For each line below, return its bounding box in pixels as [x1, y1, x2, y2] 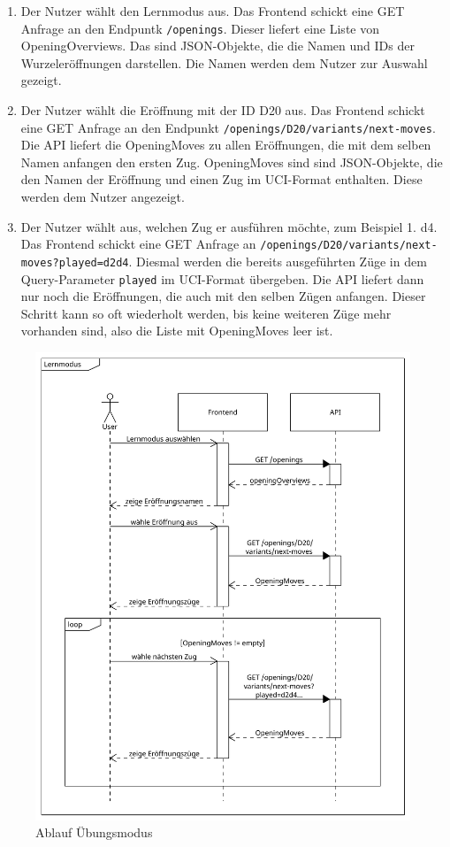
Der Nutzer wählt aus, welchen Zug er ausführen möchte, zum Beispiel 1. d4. [20, 217, 438, 235]
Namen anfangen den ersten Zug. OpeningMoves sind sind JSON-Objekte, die [20, 152, 443, 171]
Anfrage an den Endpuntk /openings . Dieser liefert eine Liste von [20, 19, 379, 37]
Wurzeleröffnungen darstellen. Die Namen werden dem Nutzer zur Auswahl [20, 53, 428, 72]
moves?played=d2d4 [20, 256, 129, 269]
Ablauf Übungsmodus [35, 823, 153, 842]
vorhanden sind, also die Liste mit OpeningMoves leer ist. [20, 321, 333, 340]
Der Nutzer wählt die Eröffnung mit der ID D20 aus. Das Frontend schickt [20, 101, 425, 119]
